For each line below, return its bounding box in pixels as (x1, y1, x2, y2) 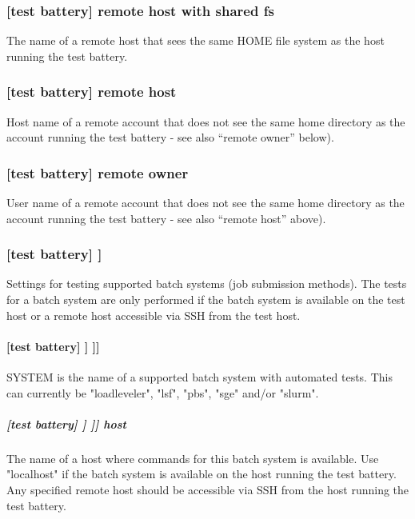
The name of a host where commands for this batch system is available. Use (6, 449, 379, 466)
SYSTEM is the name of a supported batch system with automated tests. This (6, 369, 393, 385)
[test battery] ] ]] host (6, 415, 126, 432)
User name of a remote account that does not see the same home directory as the (6, 194, 405, 211)
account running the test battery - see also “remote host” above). (6, 210, 326, 226)
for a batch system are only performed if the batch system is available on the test (6, 291, 405, 308)
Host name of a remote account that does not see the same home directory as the (6, 113, 405, 130)
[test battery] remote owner (6, 162, 189, 182)
